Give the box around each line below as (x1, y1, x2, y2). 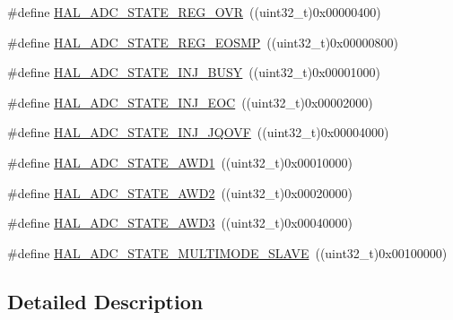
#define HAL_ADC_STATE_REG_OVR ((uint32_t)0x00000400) (7, 3, 381, 21)
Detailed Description (7, 287, 204, 315)
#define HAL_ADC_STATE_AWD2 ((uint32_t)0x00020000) (7, 183, 353, 202)
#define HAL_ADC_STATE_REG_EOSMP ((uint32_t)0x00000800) (7, 32, 398, 51)
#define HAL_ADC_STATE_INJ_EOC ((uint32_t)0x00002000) (7, 92, 373, 111)
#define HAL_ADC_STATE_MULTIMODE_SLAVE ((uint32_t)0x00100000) (7, 243, 448, 262)
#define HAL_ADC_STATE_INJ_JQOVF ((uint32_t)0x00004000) (7, 123, 389, 142)
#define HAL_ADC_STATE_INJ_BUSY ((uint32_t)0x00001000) (7, 63, 380, 82)
